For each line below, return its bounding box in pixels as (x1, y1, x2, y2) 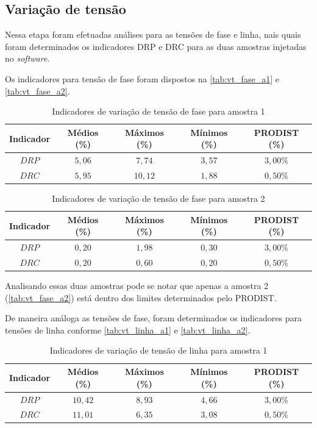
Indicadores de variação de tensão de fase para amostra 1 (52, 105, 265, 118)
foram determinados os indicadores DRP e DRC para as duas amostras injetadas (5, 40, 307, 52)
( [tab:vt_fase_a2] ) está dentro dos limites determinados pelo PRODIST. (5, 291, 277, 304)
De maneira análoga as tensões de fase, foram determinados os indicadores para (5, 312, 302, 324)
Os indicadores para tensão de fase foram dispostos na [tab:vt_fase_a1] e (5, 72, 279, 85)
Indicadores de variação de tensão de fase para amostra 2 (52, 192, 265, 205)
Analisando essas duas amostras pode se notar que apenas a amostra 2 (5, 279, 269, 292)
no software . (5, 52, 50, 65)
